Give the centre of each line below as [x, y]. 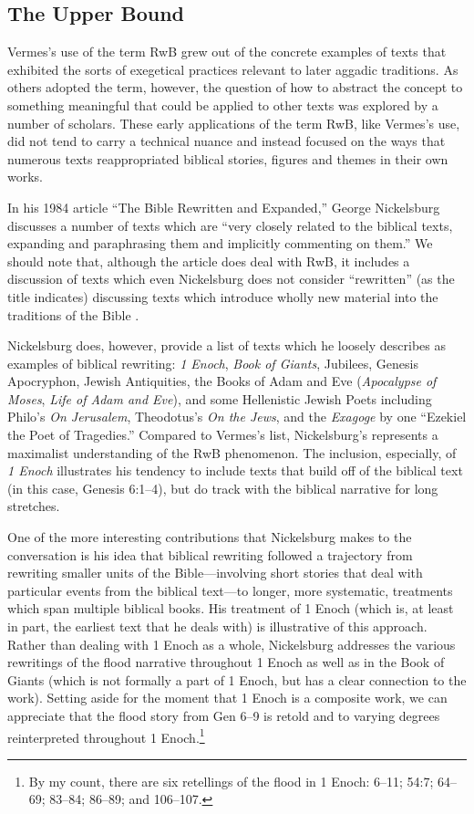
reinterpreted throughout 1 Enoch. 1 [106, 736]
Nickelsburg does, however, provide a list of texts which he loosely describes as [227, 345]
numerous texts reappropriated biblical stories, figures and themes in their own [228, 158]
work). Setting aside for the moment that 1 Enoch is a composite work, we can [227, 698]
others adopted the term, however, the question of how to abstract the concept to [235, 87]
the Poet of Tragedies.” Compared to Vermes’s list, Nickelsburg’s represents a [223, 435]
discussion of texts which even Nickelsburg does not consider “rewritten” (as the [231, 279]
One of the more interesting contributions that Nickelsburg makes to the [210, 537]
